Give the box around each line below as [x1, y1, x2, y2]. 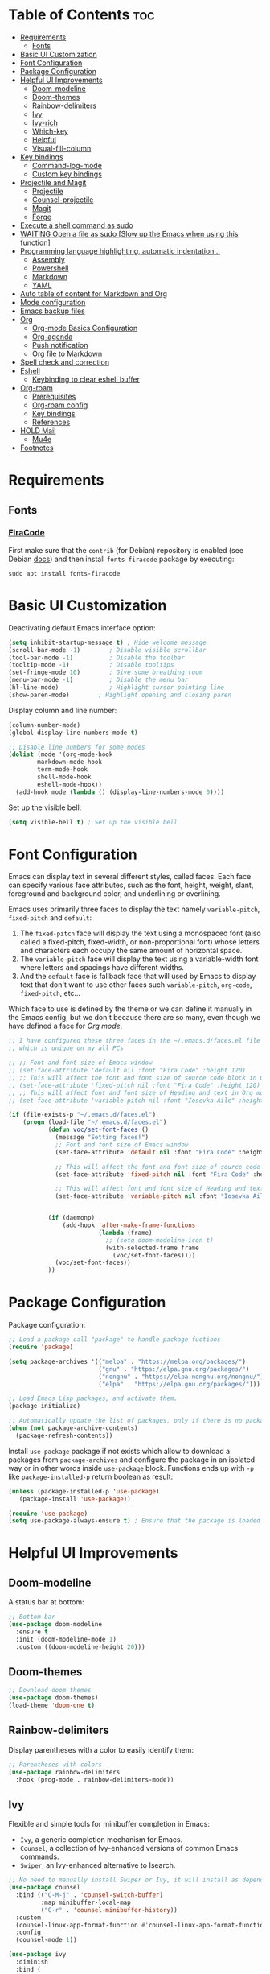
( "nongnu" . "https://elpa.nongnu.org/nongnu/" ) [97, 1373, 264, 1381]
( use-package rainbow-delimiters [8, 1768, 121, 1776]
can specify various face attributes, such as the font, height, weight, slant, [8, 880, 254, 890]
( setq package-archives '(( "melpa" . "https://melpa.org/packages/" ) [8, 1357, 247, 1365]
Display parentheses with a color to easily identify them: [8, 1745, 194, 1754]
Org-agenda [31, 332, 73, 341]
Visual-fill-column [31, 143, 92, 153]
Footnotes [19, 443, 54, 452]
